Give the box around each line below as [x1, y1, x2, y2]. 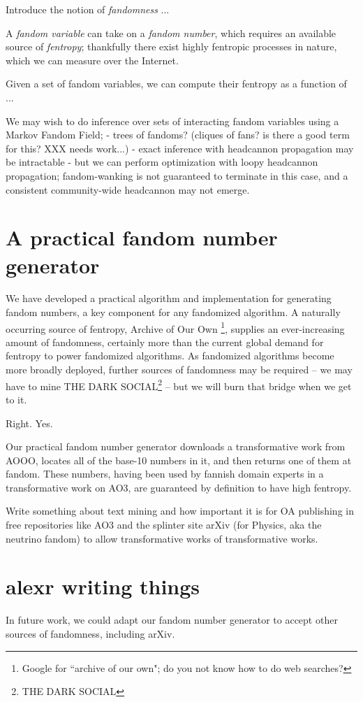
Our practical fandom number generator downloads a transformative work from [6, 439, 346, 454]
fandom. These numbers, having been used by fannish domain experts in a [6, 466, 324, 481]
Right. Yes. [6, 415, 53, 430]
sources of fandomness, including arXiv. [6, 626, 175, 640]
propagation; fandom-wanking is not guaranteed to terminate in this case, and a [6, 168, 348, 182]
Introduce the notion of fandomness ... [6, 2, 170, 16]
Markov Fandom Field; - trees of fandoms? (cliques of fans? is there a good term [6, 127, 350, 142]
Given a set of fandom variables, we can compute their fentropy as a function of [6, 76, 347, 91]
